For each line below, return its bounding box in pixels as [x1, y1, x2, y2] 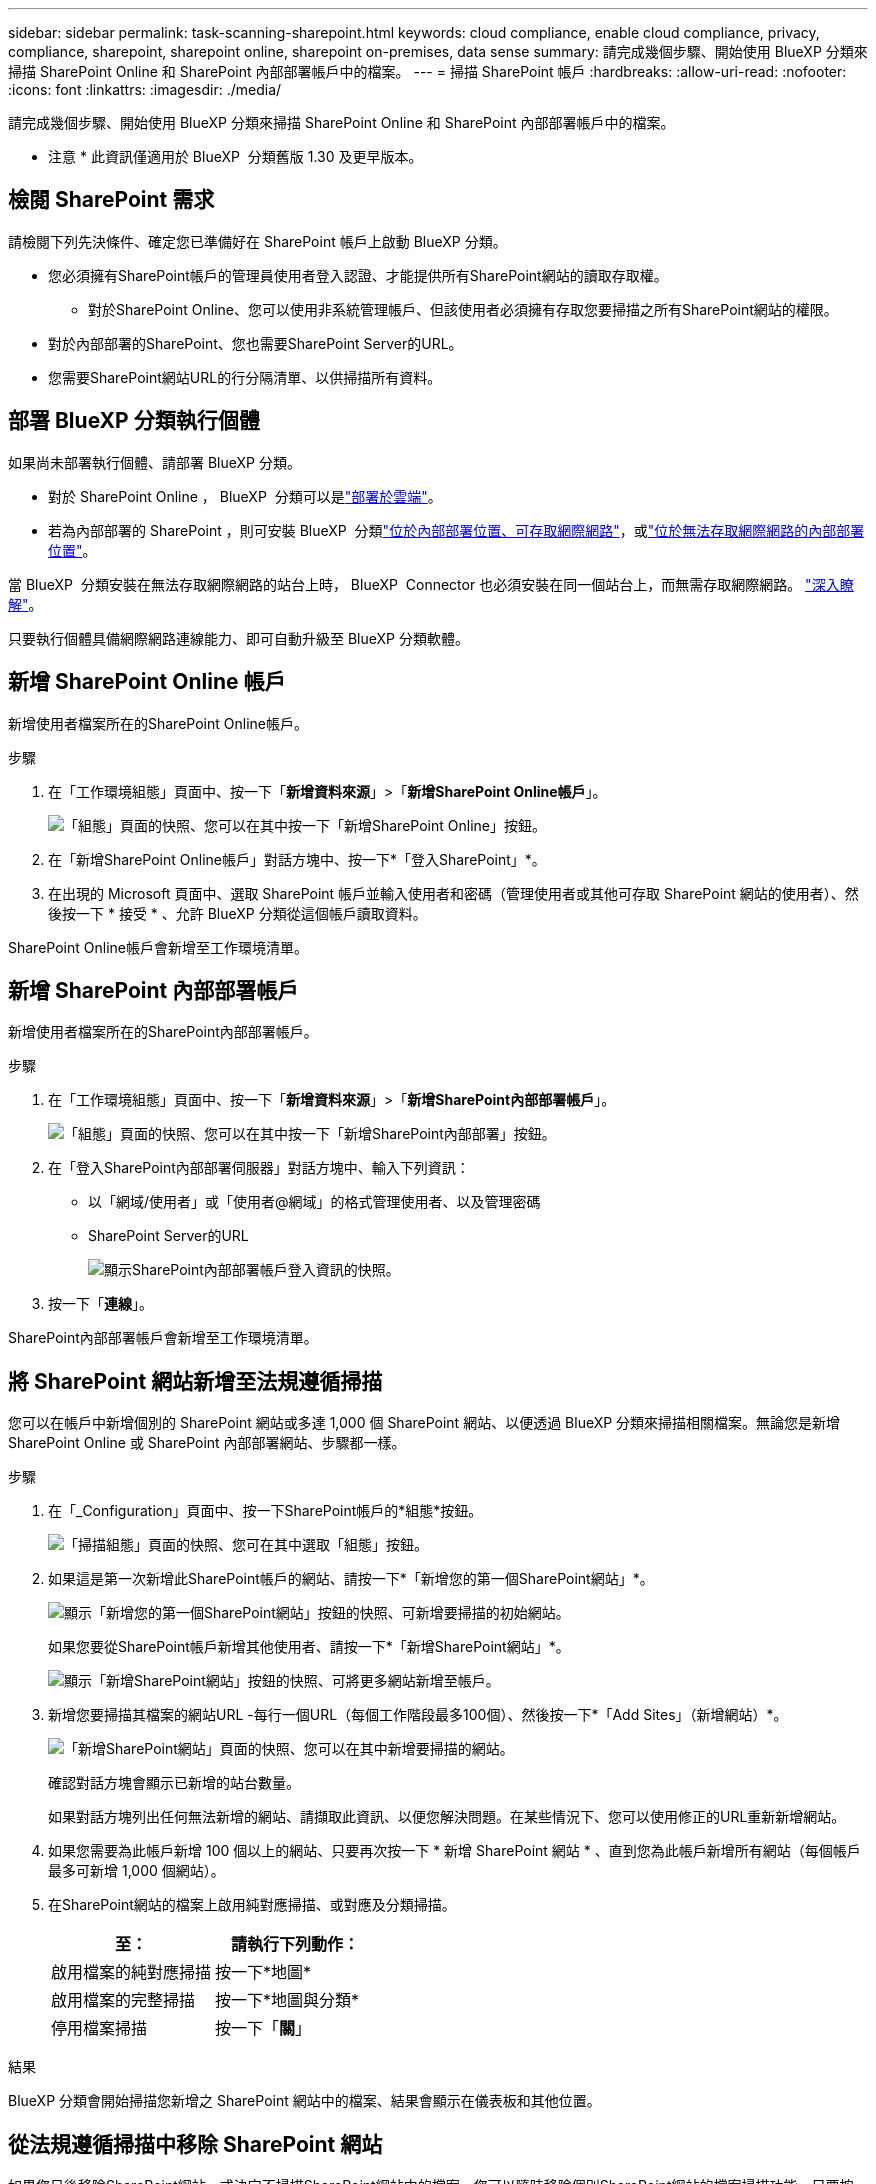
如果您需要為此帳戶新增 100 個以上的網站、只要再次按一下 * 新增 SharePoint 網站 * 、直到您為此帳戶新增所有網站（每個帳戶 [48, 1842, 861, 1860]
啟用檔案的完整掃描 [51, 1990, 196, 2011]
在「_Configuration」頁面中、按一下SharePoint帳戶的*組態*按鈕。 [48, 1502, 483, 1520]
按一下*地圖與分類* [215, 1990, 360, 2011]
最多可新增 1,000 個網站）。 [48, 1862, 225, 1880]
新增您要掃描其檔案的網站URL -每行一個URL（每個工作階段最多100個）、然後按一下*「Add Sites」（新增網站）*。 [48, 1706, 788, 1724]
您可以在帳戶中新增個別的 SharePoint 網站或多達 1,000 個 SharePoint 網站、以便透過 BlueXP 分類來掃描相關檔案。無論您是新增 [8, 1414, 841, 1432]
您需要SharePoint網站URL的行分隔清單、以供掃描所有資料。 [48, 368, 442, 386]
